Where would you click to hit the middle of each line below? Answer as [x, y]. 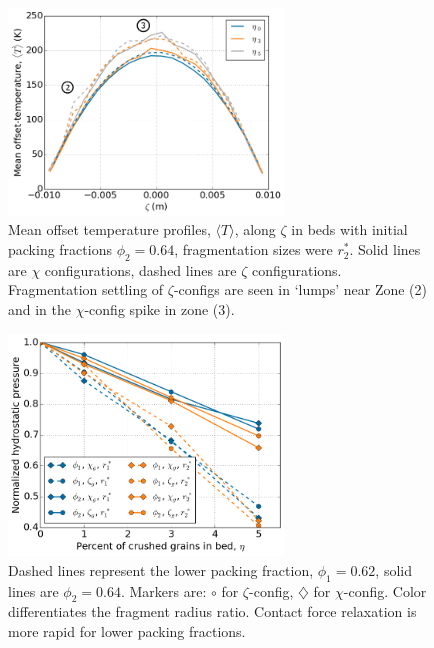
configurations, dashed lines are [140, 269]
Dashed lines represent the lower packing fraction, [161, 569]
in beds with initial [349, 229]
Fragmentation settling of [86, 289]
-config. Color [385, 590]
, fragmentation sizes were [253, 249]
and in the [40, 309]
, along [255, 229]
